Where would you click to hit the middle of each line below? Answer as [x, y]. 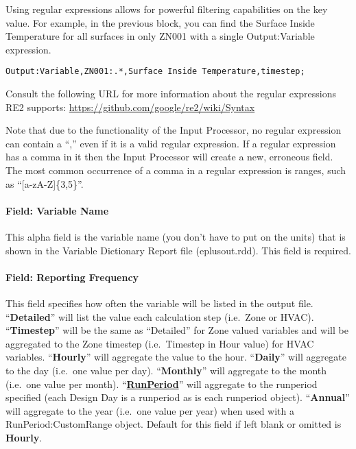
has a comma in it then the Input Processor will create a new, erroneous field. [169, 157]
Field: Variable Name [57, 210]
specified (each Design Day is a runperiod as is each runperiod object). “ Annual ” [178, 397]
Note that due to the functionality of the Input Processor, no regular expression [174, 130]
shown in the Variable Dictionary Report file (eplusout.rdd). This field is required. [178, 250]
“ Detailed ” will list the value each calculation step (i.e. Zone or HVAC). [160, 316]
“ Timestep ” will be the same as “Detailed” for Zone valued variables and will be [177, 330]
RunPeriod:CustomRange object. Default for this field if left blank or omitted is [174, 424]
